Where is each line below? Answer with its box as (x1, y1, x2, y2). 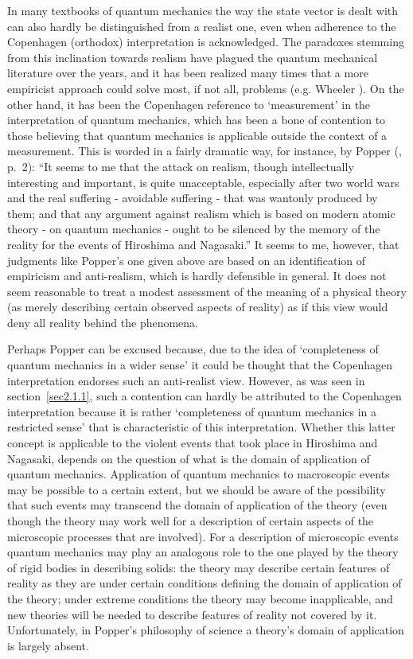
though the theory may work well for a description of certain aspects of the (7, 513, 374, 528)
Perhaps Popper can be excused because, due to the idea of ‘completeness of (7, 341, 379, 357)
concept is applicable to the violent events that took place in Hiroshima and (7, 435, 378, 451)
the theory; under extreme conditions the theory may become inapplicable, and (7, 590, 393, 606)
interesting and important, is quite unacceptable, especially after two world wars (7, 174, 399, 190)
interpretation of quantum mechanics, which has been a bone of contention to (7, 111, 386, 128)
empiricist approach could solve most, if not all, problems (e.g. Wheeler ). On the (7, 80, 404, 96)
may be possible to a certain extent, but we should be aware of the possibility (7, 481, 386, 497)
